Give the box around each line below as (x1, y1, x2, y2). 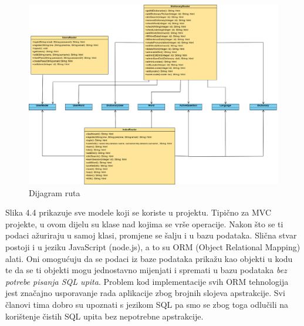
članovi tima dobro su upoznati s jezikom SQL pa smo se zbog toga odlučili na (5, 298, 288, 310)
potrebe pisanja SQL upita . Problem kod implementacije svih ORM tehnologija (5, 275, 289, 287)
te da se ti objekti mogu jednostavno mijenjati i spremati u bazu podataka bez (5, 264, 287, 276)
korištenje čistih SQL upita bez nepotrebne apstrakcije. (5, 310, 204, 322)
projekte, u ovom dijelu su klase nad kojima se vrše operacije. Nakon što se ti (5, 217, 283, 230)
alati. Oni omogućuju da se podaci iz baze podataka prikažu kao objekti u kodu (5, 252, 293, 264)
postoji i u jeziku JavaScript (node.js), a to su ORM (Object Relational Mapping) (5, 240, 300, 253)
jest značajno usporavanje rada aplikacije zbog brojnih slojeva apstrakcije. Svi (5, 287, 285, 299)
